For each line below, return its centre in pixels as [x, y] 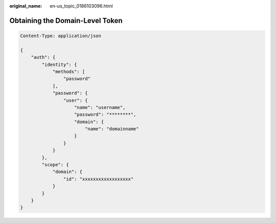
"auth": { [43, 57]
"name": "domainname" [112, 129]
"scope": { [55, 165]
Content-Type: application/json [61, 36]
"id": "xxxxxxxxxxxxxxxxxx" [98, 179]
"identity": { [59, 64]
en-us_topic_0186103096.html [81, 6]
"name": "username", [100, 107]
